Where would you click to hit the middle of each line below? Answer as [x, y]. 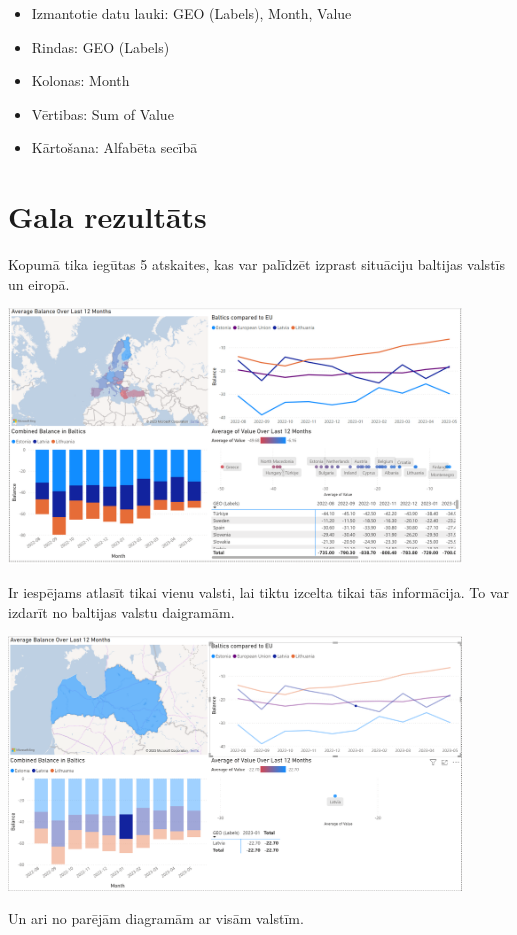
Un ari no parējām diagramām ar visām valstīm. [156, 918]
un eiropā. [39, 283]
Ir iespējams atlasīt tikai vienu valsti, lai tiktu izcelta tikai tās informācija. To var [259, 591]
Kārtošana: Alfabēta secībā [114, 147]
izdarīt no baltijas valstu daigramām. [121, 611]
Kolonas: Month [80, 80]
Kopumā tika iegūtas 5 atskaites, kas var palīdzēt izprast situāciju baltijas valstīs [256, 264]
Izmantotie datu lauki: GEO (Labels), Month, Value [191, 13]
